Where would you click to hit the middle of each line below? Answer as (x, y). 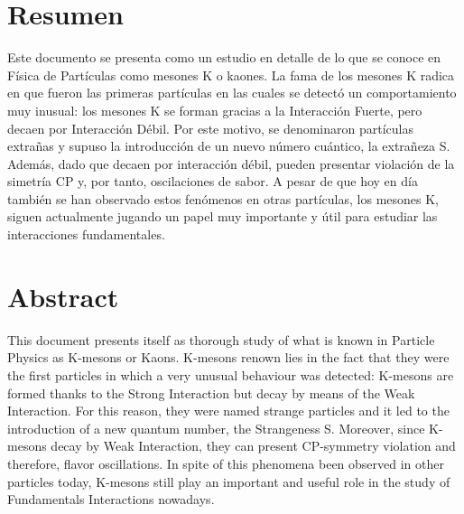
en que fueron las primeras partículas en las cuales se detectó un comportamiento (232, 93)
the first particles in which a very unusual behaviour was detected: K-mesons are (231, 374)
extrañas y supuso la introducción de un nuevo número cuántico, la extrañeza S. (229, 146)
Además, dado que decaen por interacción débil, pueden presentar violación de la (231, 163)
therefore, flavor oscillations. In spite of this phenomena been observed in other (226, 463)
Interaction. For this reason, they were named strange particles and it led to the (228, 411)
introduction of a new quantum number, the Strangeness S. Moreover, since (216, 428)
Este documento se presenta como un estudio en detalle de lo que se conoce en (224, 57)
